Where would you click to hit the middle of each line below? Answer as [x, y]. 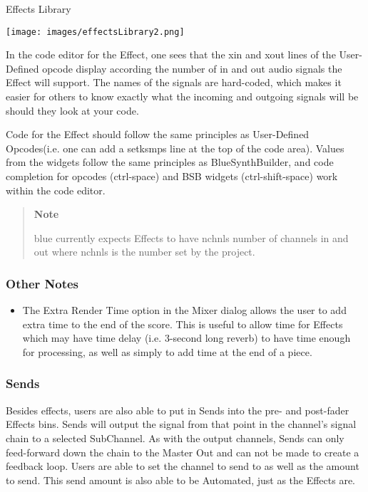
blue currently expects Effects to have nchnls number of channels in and [191, 237]
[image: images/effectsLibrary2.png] [95, 32]
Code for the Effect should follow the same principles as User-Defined [158, 134]
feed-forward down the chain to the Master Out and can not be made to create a [183, 452]
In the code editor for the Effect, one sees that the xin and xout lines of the [171, 54]
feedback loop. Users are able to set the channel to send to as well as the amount [183, 466]
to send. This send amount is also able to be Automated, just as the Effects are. [181, 480]
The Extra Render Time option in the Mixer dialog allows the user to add [184, 310]
